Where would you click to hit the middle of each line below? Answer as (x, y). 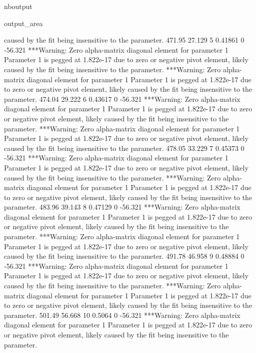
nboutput (18, 6)
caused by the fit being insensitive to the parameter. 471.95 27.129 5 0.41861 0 (124, 40)
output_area (23, 23)
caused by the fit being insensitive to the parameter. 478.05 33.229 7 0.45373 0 (124, 148)
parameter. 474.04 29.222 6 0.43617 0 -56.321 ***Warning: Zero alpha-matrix (122, 99)
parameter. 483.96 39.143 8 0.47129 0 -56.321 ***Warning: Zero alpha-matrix (122, 207)
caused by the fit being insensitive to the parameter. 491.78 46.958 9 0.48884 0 (124, 256)
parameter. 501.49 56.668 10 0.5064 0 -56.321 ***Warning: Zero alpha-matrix (122, 315)
